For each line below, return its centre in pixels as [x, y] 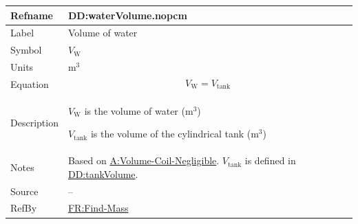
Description [34, 122]
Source [24, 191]
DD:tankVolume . [103, 173]
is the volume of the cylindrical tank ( [171, 134]
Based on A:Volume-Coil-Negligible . [144, 160]
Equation [30, 83]
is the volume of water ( [135, 110]
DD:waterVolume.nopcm [127, 15]
